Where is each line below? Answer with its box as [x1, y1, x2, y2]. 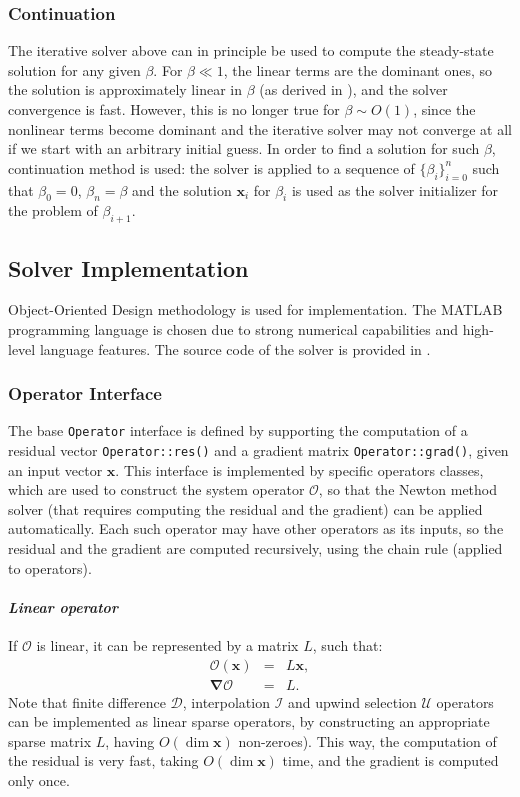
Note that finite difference [8, 691, 166, 712]
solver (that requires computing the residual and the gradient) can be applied [8, 498, 483, 519]
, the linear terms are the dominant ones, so [223, 59, 493, 80]
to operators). [8, 557, 92, 578]
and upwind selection [287, 691, 417, 712]
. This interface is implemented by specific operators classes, [115, 459, 484, 480]
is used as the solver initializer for [291, 179, 499, 200]
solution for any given [8, 59, 141, 80]
